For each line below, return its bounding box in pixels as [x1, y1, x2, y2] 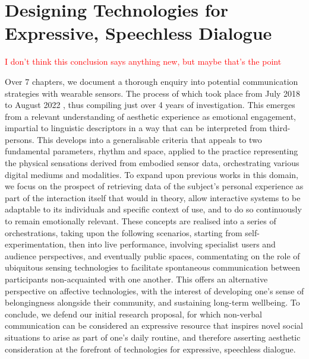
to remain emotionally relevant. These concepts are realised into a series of [5, 215, 276, 227]
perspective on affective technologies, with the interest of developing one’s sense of [5, 284, 304, 297]
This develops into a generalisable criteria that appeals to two [37, 133, 262, 145]
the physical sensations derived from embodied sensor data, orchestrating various [5, 157, 299, 169]
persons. [5, 133, 34, 145]
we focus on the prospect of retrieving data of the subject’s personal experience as [5, 180, 304, 192]
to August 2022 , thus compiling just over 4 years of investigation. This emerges [5, 99, 295, 111]
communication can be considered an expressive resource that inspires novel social [5, 319, 303, 332]
